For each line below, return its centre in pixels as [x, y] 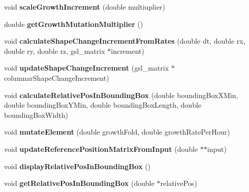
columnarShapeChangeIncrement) [57, 77]
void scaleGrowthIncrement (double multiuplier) [85, 7]
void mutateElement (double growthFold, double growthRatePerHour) [117, 132]
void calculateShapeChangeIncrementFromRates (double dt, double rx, [125, 41]
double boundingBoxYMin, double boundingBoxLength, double [103, 105]
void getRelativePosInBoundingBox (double [79, 183]
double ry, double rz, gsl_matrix [55, 51]
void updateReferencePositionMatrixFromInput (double [101, 149]
